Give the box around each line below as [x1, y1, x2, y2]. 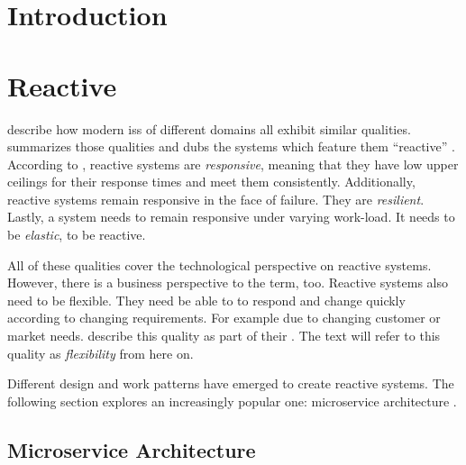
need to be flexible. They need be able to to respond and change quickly [7, 290, 406, 309]
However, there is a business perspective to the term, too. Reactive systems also [7, 273, 448, 292]
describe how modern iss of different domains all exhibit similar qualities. [7, 119, 411, 138]
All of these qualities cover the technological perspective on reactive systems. [7, 255, 432, 274]
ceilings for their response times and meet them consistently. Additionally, [7, 172, 416, 191]
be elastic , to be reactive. [7, 225, 146, 244]
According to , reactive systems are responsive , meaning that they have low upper [7, 154, 459, 173]
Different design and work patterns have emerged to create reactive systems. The [7, 374, 454, 393]
